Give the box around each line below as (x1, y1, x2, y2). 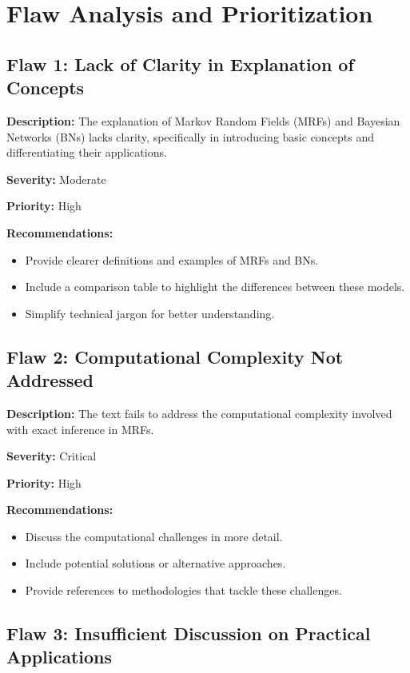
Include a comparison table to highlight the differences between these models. (25, 278, 405, 295)
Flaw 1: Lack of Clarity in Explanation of (6, 51, 354, 76)
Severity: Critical (6, 448, 97, 464)
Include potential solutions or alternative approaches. (25, 555, 286, 571)
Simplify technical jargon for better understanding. (25, 305, 275, 321)
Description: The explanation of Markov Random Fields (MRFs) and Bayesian (6, 112, 400, 129)
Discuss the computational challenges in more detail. (25, 528, 283, 544)
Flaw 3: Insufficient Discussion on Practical (6, 621, 371, 646)
